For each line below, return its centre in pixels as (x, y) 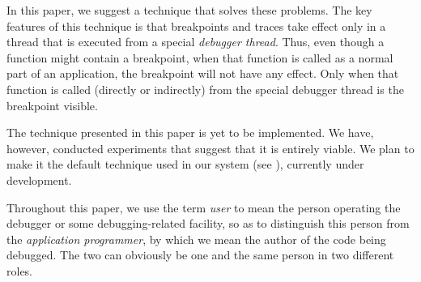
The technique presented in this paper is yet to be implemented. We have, (190, 132)
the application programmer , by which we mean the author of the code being (196, 239)
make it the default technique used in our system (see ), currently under (185, 164)
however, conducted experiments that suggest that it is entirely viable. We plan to (210, 148)
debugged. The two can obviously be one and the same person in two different (200, 255)
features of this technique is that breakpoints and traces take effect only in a (196, 26)
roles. (20, 270)
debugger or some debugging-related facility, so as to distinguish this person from (208, 223)
